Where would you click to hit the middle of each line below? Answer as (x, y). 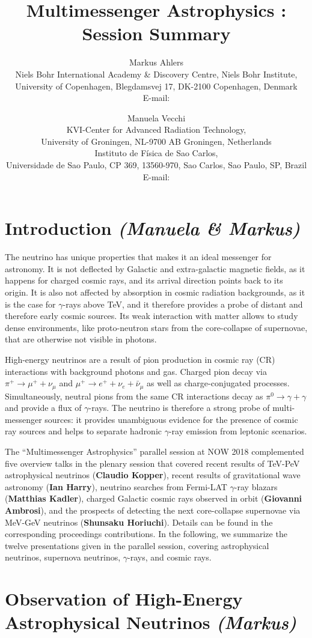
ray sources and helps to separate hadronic (84, 431)
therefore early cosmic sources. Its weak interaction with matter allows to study (151, 316)
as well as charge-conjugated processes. (218, 383)
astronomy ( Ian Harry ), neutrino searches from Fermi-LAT (116, 486)
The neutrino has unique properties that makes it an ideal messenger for (138, 257)
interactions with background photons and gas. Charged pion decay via (136, 371)
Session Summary (156, 33)
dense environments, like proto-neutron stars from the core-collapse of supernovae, (156, 327)
